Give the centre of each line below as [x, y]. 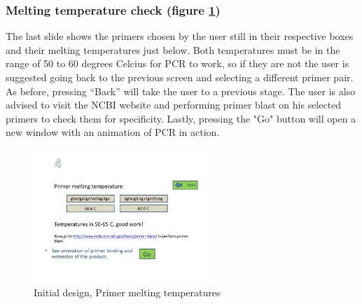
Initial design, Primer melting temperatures [127, 292]
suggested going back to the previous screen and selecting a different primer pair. [180, 77]
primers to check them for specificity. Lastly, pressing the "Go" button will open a [181, 118]
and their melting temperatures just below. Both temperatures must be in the [173, 49]
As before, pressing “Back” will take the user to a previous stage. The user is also [181, 91]
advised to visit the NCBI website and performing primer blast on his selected [174, 105]
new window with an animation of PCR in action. [113, 132]
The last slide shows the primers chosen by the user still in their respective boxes [180, 36]
